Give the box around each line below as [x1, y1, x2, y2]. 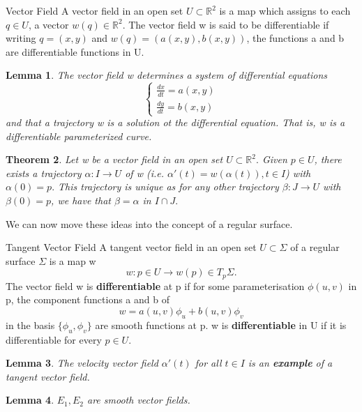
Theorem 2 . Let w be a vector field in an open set [6, 152, 223, 167]
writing [6, 31, 36, 45]
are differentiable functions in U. [6, 44, 144, 59]
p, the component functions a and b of [6, 292, 169, 307]
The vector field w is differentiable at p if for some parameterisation [6, 278, 305, 293]
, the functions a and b [246, 31, 345, 45]
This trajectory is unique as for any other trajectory [58, 179, 279, 194]
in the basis [6, 317, 55, 332]
